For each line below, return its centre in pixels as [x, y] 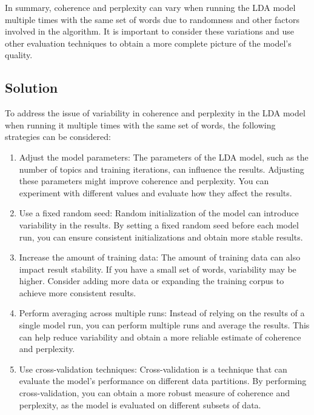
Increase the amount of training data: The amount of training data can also [160, 257]
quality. [19, 55]
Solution [32, 88]
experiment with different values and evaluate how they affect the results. [155, 192]
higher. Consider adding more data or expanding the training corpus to [152, 281]
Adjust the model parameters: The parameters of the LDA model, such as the [164, 157]
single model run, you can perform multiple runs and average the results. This [164, 325]
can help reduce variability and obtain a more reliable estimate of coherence [160, 337]
